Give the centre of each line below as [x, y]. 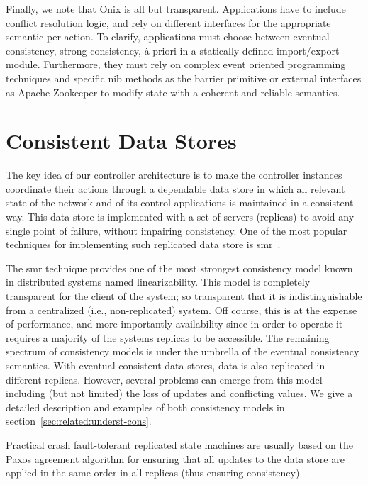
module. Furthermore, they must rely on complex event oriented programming [176, 64]
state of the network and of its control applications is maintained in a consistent [180, 202]
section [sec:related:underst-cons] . [79, 421]
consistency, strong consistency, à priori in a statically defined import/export [173, 50]
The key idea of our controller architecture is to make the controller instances [174, 175]
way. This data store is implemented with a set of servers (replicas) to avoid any [180, 217]
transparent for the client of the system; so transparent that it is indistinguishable [184, 296]
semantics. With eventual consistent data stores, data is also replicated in [166, 365]
